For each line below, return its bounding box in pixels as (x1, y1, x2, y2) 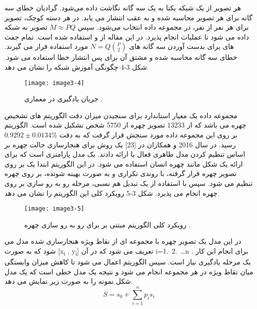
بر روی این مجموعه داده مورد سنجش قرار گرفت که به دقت (59, 130, 238, 139)
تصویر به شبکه (4, 22, 47, 32)
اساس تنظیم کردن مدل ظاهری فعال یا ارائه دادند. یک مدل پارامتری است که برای (4, 149, 245, 159)
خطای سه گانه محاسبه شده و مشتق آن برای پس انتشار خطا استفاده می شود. (4, 52, 237, 62)
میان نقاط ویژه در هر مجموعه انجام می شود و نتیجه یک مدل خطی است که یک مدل (4, 266, 254, 276)
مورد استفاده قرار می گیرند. (4, 41, 88, 51)
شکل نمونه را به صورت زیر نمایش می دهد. (4, 276, 133, 286)
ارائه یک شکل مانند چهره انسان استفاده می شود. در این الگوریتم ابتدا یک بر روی (4, 158, 243, 169)
